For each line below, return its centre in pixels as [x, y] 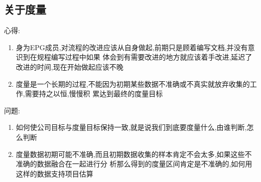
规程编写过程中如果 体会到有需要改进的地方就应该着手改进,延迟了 [145, 57]
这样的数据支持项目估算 [54, 173]
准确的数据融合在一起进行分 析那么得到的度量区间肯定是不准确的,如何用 [134, 164]
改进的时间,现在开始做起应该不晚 [70, 66]
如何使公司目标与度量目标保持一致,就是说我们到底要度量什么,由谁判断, [131, 127]
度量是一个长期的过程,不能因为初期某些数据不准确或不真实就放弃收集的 [133, 83]
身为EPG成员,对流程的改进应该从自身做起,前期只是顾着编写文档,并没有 [132, 47]
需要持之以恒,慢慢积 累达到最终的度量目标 [94, 94]
